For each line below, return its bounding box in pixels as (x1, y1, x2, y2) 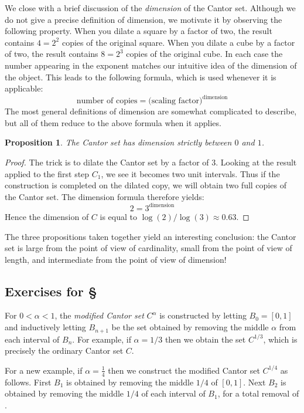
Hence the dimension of (5, 210, 89, 222)
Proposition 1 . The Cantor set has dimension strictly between (5, 136, 232, 148)
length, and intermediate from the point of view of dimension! (5, 253, 227, 265)
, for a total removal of (217, 387, 299, 400)
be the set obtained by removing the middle (111, 321, 269, 333)
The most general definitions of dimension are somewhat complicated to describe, (5, 105, 297, 117)
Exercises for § (5, 282, 97, 300)
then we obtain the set (165, 333, 246, 345)
